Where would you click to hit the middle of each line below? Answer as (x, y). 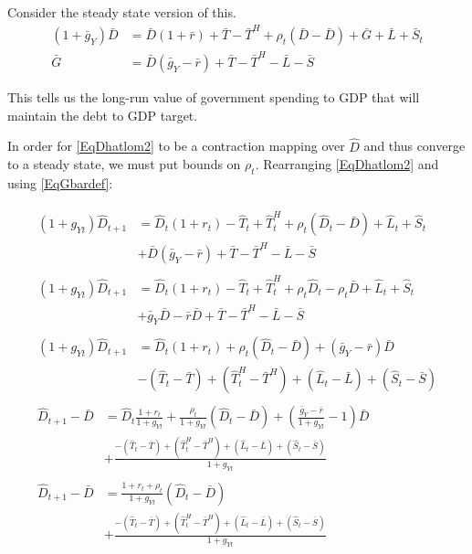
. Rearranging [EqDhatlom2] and (347, 164)
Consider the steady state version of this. (122, 12)
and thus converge (414, 146)
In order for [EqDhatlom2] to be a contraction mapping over (176, 146)
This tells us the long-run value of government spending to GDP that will (214, 97)
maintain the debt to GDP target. (103, 115)
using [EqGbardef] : (60, 182)
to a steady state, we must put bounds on (124, 164)
